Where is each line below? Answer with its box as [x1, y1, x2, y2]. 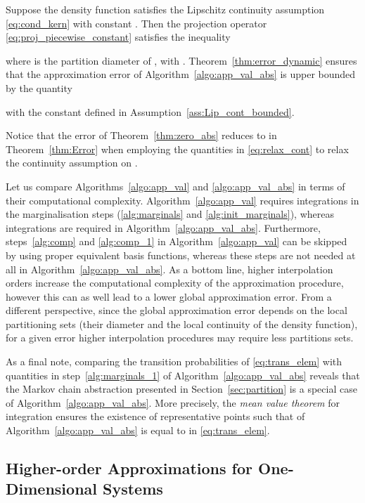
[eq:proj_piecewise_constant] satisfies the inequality [6, 30, 231, 44]
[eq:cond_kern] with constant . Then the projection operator [6, 15, 267, 30]
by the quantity [6, 80, 72, 95]
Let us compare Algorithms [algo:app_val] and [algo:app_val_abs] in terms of [6, 178, 345, 193]
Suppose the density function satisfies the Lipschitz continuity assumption [6, 2, 325, 16]
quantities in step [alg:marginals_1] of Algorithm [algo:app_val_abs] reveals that [6, 367, 360, 382]
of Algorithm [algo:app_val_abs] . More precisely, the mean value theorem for [6, 395, 340, 410]
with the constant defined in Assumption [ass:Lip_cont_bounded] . [6, 104, 295, 119]
